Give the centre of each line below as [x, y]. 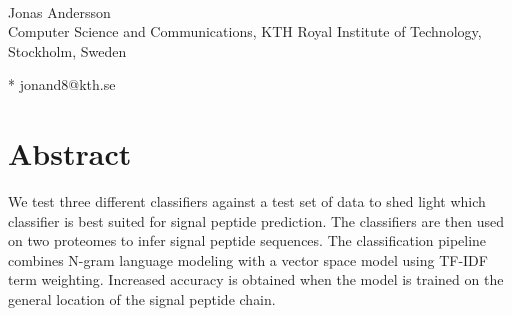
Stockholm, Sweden [67, 50]
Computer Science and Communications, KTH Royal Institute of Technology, [245, 31]
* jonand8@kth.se [62, 84]
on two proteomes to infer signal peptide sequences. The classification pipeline [247, 240]
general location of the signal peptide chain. [142, 299]
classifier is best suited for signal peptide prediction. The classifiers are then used [256, 220]
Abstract [70, 153]
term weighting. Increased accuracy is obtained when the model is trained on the [256, 279]
